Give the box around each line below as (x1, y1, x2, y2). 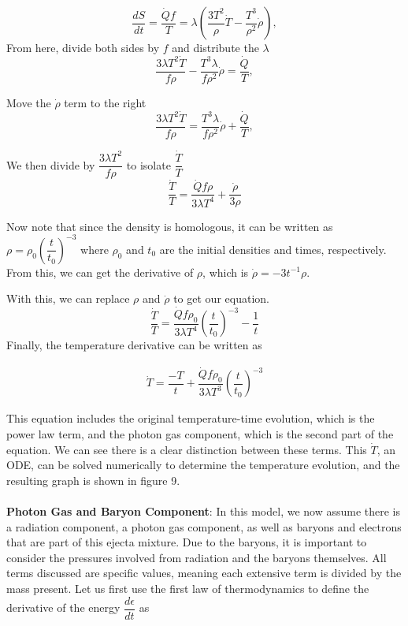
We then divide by (6, 156, 95, 173)
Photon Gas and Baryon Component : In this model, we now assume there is (6, 503, 401, 520)
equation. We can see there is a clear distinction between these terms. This (6, 441, 367, 457)
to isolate (126, 156, 171, 173)
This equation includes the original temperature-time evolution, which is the (6, 410, 375, 427)
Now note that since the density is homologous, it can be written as (6, 218, 333, 234)
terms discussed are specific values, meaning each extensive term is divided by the (6, 565, 402, 581)
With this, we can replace (6, 290, 130, 307)
